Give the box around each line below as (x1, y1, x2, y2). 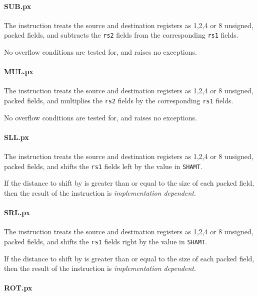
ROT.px (4, 282, 32, 293)
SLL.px (4, 131, 29, 142)
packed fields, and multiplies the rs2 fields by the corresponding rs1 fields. (4, 95, 233, 106)
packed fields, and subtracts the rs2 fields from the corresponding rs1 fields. (4, 30, 238, 40)
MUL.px (4, 66, 33, 77)
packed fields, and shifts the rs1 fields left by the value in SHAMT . (4, 161, 202, 171)
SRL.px (4, 207, 30, 218)
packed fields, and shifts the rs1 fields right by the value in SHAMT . (4, 236, 207, 246)
